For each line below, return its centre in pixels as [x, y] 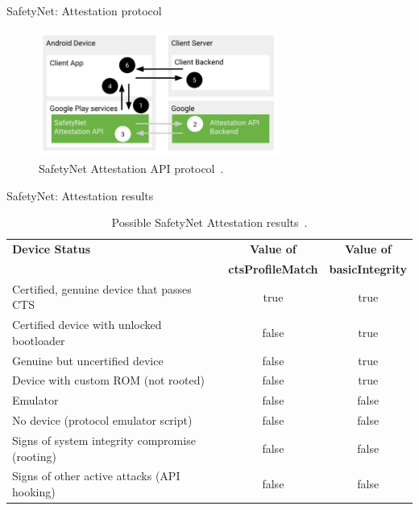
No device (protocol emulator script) [102, 420]
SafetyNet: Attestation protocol [84, 10]
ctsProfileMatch [273, 268]
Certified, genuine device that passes [102, 288]
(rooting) [34, 456]
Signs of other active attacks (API [96, 476]
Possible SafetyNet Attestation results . [209, 222]
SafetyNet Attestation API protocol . [131, 168]
